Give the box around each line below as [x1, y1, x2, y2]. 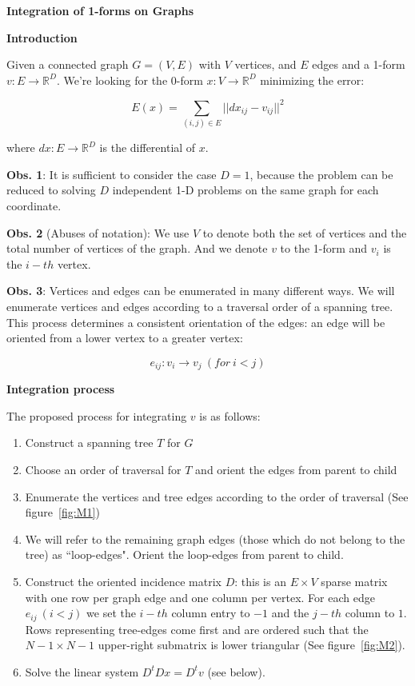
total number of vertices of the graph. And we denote [6, 240, 268, 257]
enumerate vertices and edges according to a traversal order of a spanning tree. [6, 297, 393, 314]
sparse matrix [321, 572, 388, 589]
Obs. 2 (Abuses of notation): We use [6, 224, 190, 241]
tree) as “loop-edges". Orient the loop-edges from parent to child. [25, 546, 344, 563]
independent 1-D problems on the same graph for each [112, 181, 379, 198]
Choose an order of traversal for [25, 461, 182, 477]
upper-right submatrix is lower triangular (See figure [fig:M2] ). [98, 636, 405, 653]
